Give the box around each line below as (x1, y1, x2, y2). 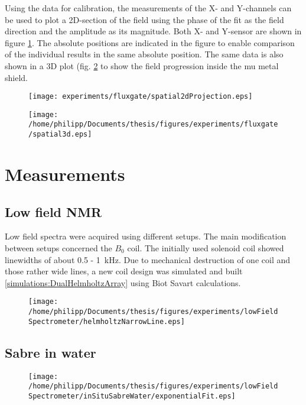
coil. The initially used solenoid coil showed (127, 241, 284, 254)
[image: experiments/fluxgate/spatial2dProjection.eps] (28, 92, 253, 101)
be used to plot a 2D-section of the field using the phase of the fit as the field (5, 13, 284, 25)
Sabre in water (5, 343, 96, 361)
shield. (5, 71, 28, 83)
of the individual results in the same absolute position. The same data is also (5, 48, 284, 60)
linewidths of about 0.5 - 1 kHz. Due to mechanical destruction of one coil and (5, 253, 290, 265)
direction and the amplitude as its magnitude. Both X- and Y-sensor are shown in (5, 25, 302, 37)
